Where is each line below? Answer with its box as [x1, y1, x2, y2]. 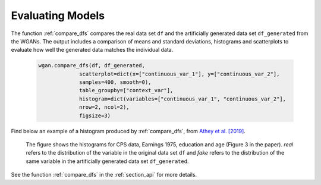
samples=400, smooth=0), [79, 79, 152, 86]
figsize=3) [79, 112, 111, 119]
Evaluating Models [11, 9, 105, 22]
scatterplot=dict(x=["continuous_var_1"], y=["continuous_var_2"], [79, 70, 280, 77]
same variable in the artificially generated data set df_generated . [26, 158, 189, 165]
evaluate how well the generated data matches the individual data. [11, 46, 174, 54]
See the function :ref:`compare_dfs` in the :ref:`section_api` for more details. [11, 171, 197, 178]
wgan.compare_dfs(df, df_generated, [38, 62, 146, 69]
